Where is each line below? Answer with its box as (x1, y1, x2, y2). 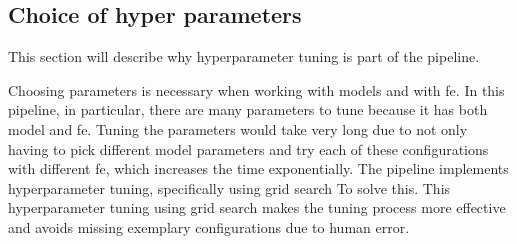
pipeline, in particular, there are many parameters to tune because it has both (8, 99, 488, 120)
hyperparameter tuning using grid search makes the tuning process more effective (8, 197, 506, 218)
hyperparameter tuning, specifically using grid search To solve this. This (8, 177, 451, 198)
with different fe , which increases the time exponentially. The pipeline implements (8, 158, 509, 179)
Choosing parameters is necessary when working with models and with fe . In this (8, 79, 505, 100)
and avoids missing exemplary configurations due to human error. (8, 216, 410, 237)
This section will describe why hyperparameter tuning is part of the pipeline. (8, 46, 480, 67)
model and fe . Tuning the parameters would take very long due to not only (8, 118, 468, 139)
